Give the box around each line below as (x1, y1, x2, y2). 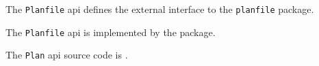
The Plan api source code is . (5, 48, 128, 62)
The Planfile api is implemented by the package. (5, 24, 216, 39)
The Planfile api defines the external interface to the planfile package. (5, 2, 314, 16)
